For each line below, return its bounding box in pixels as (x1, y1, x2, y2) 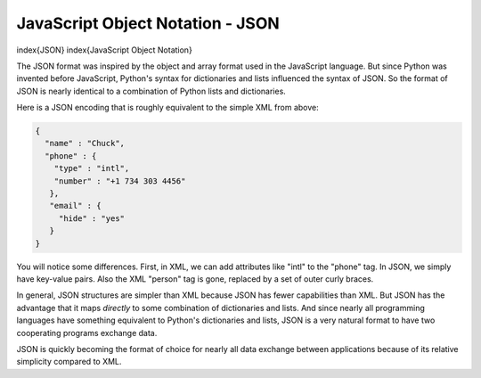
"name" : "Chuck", (45, 138, 125, 149)
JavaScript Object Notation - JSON (16, 13, 280, 33)
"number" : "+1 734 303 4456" (53, 176, 186, 186)
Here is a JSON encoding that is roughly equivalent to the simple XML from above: (16, 103, 320, 113)
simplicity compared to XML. (16, 357, 122, 367)
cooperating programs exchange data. (16, 327, 158, 338)
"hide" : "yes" (58, 213, 125, 223)
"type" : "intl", (53, 163, 130, 174)
